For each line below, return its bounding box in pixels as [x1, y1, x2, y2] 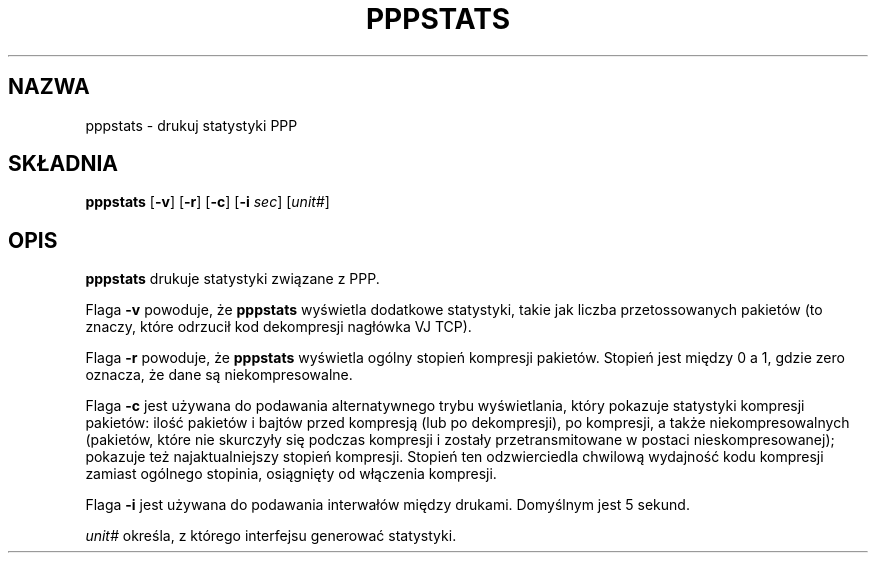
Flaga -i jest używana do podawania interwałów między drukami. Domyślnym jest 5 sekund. [85, 496, 690, 514]
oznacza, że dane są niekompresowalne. [85, 366, 353, 384]
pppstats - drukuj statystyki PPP [85, 116, 298, 134]
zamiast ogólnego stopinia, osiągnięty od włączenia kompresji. [85, 465, 497, 483]
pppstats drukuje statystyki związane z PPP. [85, 270, 380, 288]
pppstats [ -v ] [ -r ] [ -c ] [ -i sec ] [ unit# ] [85, 193, 330, 211]
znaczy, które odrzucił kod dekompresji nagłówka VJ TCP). [85, 318, 472, 336]
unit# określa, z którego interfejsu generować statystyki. [85, 527, 457, 545]
